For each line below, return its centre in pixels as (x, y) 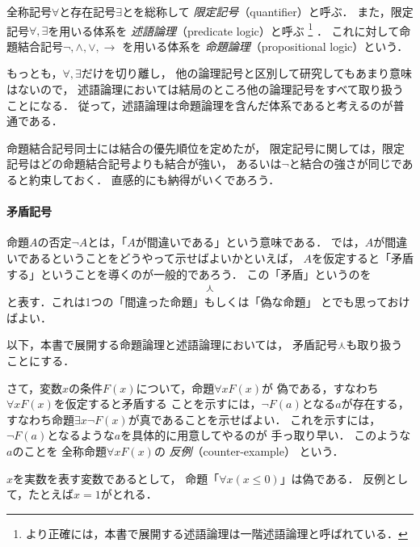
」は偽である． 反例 (333, 478)
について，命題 (175, 387)
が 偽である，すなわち (320, 387)
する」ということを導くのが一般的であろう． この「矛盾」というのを (189, 273)
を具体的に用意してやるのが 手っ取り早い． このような (266, 435)
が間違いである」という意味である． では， (250, 242)
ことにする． (41, 360)
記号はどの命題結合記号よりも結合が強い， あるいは (144, 164)
